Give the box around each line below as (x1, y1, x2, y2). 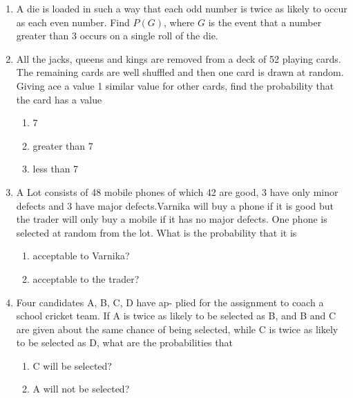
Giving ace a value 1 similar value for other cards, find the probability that (16, 78, 334, 92)
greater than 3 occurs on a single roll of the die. (16, 28, 218, 43)
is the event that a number (208, 14, 322, 29)
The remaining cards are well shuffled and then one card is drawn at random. (16, 65, 344, 79)
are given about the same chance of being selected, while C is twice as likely (16, 321, 338, 336)
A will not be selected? (32, 381, 130, 396)
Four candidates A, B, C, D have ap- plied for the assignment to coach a (16, 295, 324, 309)
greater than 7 (32, 138, 93, 152)
